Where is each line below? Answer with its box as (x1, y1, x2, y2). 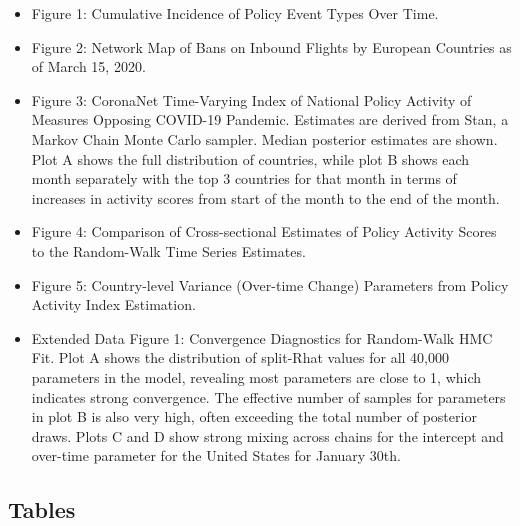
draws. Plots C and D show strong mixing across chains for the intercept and (31, 425, 504, 446)
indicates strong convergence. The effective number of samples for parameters (31, 386, 506, 407)
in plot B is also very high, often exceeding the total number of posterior (31, 406, 477, 427)
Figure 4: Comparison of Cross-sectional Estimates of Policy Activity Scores (31, 221, 497, 242)
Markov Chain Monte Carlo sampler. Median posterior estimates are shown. (31, 128, 498, 149)
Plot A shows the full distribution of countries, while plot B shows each (31, 148, 470, 169)
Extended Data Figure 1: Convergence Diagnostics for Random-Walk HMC (31, 327, 493, 348)
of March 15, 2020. (31, 56, 146, 77)
